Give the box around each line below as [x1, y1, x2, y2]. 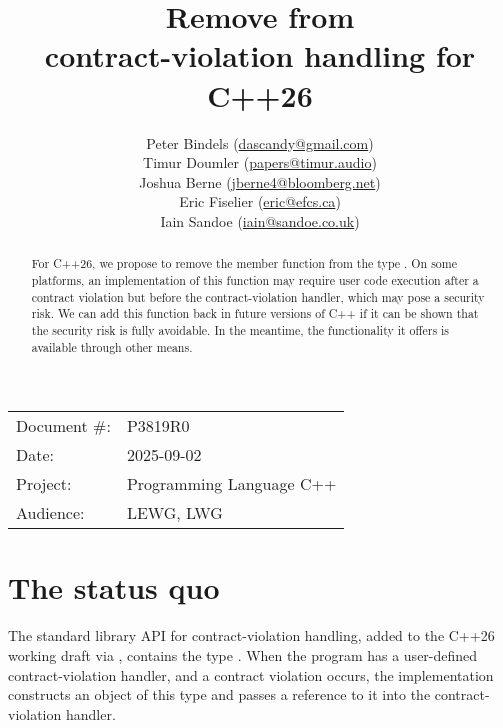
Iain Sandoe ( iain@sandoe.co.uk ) [160, 210, 360, 231]
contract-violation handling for [44, 35, 476, 76]
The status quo [8, 567, 220, 608]
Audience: [16, 501, 85, 525]
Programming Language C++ [126, 472, 337, 496]
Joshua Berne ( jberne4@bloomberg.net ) [139, 171, 381, 192]
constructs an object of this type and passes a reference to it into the [8, 684, 431, 705]
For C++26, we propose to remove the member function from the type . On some [31, 255, 457, 272]
